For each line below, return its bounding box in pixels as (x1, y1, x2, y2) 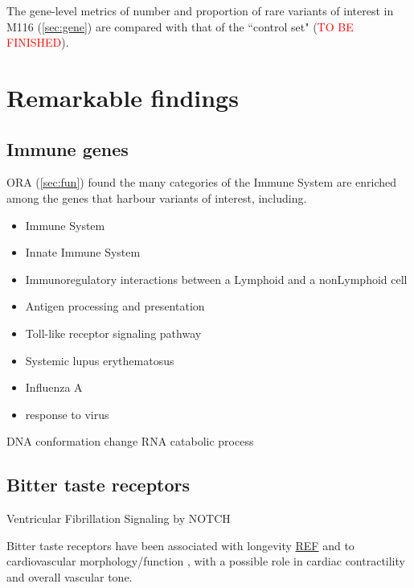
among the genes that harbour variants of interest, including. (6, 189, 307, 206)
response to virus (25, 405, 109, 422)
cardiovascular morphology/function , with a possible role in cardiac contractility (6, 553, 405, 569)
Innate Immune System (25, 244, 141, 261)
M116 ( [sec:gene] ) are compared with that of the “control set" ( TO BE (6, 18, 354, 35)
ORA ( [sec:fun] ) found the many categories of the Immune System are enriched (6, 174, 397, 191)
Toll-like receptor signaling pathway (25, 324, 202, 341)
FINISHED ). (6, 34, 69, 51)
